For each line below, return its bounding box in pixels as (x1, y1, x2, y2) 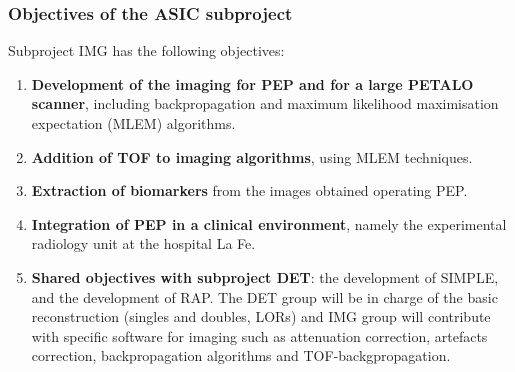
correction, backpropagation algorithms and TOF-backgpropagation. (31, 345, 451, 366)
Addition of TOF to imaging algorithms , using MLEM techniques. (31, 146, 473, 167)
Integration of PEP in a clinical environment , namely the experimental (31, 213, 507, 234)
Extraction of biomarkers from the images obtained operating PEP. (31, 180, 468, 201)
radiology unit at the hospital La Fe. (31, 233, 256, 254)
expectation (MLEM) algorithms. (31, 113, 236, 133)
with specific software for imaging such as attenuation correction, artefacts (31, 325, 488, 346)
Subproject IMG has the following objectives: (8, 40, 285, 61)
